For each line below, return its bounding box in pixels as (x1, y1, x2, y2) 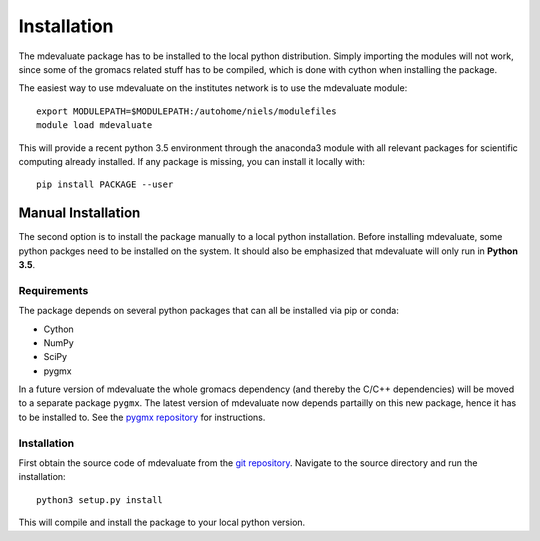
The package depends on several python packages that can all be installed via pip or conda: (18, 305, 399, 317)
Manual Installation (18, 205, 141, 222)
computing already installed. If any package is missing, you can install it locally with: (18, 155, 365, 167)
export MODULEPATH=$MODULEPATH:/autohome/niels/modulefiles (36, 105, 337, 117)
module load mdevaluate (36, 120, 153, 131)
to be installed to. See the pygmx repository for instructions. (18, 411, 266, 423)
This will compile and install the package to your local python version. (18, 516, 306, 529)
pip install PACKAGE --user (36, 179, 174, 190)
